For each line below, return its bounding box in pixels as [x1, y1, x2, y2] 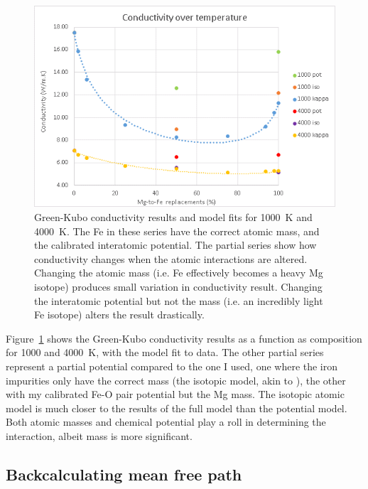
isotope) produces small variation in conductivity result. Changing [34, 279, 323, 294]
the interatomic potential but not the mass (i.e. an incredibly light [34, 293, 323, 308]
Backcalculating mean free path [6, 463, 242, 485]
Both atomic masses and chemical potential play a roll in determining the [6, 414, 326, 429]
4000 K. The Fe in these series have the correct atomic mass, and [34, 223, 320, 238]
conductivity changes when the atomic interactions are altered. [34, 251, 308, 266]
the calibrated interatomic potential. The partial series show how [34, 237, 317, 252]
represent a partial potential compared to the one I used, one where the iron [6, 358, 338, 373]
